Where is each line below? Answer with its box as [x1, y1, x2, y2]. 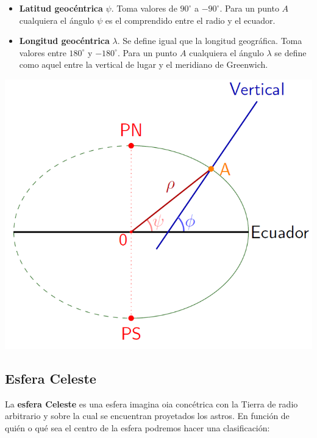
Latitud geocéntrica [19, 2, 103, 14]
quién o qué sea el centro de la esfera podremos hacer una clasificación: [5, 421, 270, 434]
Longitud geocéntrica [19, 34, 110, 47]
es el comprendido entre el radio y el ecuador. [105, 13, 276, 26]
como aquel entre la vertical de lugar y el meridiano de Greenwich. [19, 58, 268, 71]
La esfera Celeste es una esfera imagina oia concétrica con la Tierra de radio [5, 397, 298, 410]
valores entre [19, 46, 66, 59]
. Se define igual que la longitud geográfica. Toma [117, 34, 302, 47]
